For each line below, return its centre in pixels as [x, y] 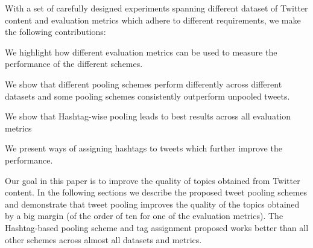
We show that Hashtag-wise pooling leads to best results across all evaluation [148, 116]
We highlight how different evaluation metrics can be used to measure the [141, 52]
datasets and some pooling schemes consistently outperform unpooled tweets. [147, 96]
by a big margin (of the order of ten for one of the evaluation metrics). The [144, 216]
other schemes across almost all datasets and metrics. [103, 239]
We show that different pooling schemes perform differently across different [144, 84]
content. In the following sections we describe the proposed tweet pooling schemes [156, 192]
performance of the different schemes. [74, 64]
